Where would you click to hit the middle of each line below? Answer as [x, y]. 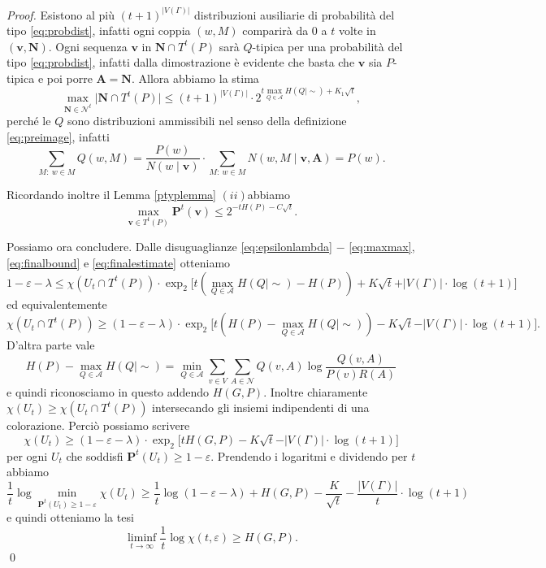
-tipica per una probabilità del [327, 46]
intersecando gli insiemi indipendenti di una [261, 408]
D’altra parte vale [51, 345]
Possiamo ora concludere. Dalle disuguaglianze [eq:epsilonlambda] [169, 247]
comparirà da [275, 30]
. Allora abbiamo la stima [195, 78]
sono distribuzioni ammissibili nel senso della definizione [207, 121]
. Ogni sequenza [88, 46]
